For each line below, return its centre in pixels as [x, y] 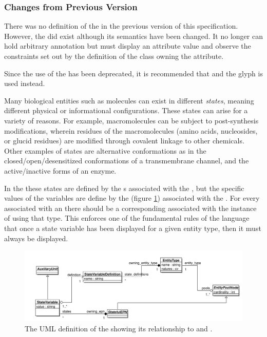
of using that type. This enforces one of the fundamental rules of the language [127, 218]
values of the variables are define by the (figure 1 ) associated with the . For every [132, 198]
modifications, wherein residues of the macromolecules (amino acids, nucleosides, [131, 130]
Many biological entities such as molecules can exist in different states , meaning [129, 100]
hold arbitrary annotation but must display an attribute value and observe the [128, 46]
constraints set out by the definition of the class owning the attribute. [114, 56]
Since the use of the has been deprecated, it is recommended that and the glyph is [133, 73]
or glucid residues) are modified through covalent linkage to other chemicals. [124, 141]
